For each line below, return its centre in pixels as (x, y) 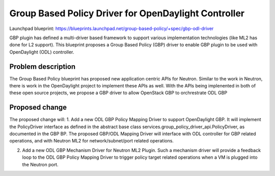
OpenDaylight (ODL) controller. (42, 52)
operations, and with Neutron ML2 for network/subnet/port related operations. (92, 141)
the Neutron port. (40, 164)
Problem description (43, 66)
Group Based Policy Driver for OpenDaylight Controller (127, 13)
